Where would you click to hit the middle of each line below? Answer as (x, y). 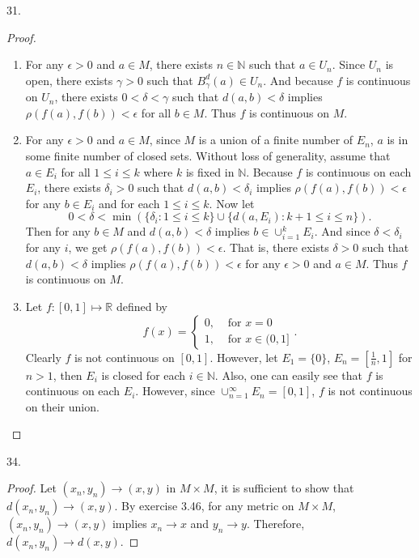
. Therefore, (275, 524)
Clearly (43, 357)
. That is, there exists (276, 247)
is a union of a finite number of (276, 140)
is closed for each (144, 375)
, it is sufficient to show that (284, 488)
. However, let (244, 357)
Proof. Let (32, 488)
